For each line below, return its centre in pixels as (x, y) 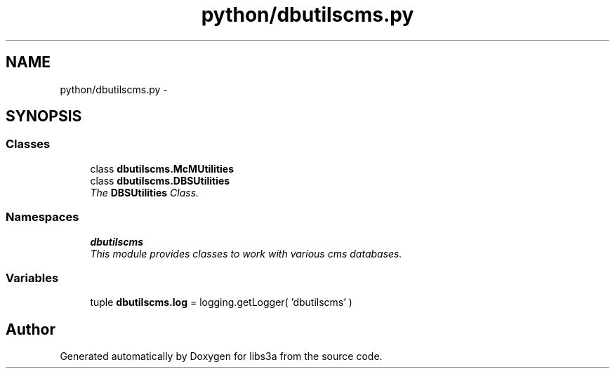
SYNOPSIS (44, 116)
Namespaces (42, 217)
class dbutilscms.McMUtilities (162, 168)
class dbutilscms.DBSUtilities (160, 180)
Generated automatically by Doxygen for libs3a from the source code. (221, 356)
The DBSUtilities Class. (145, 192)
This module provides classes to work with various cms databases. (246, 253)
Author (31, 329)
